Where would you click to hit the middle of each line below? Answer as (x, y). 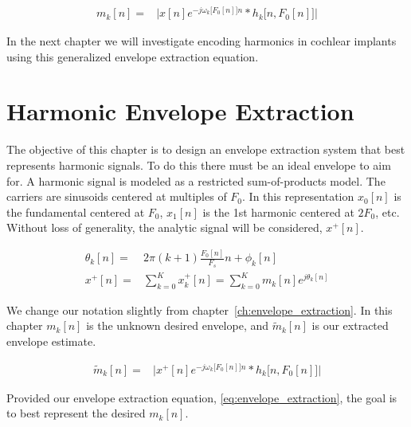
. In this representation (298, 196)
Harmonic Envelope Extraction (180, 111)
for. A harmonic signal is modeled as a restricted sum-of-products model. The (196, 180)
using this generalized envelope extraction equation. (133, 56)
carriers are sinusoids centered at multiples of (117, 196)
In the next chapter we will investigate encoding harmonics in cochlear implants (202, 41)
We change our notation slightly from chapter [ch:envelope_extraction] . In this (200, 309)
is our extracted (350, 325)
